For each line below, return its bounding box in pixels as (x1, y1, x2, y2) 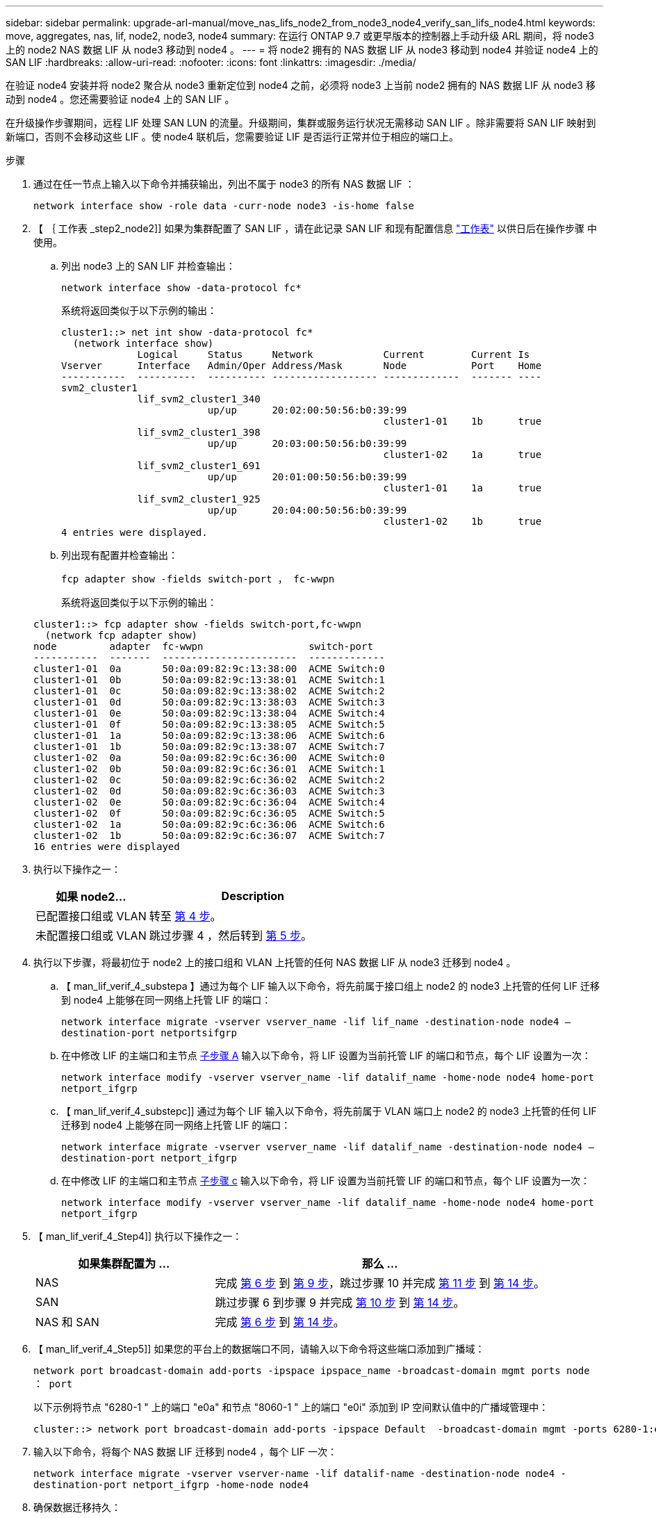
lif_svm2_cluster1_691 (137, 460, 261, 471)
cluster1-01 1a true (383, 482, 542, 493)
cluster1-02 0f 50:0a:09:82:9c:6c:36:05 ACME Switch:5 (33, 808, 385, 819)
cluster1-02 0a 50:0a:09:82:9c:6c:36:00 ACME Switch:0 (33, 752, 385, 763)
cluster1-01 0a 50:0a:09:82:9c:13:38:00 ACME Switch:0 (33, 663, 385, 674)
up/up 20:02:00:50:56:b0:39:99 (207, 405, 407, 416)
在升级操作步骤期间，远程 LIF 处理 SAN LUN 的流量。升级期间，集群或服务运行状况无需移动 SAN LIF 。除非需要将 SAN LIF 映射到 (6, 117, 596, 129)
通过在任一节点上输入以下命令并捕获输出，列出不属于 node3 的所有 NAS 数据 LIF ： (33, 178, 415, 190)
